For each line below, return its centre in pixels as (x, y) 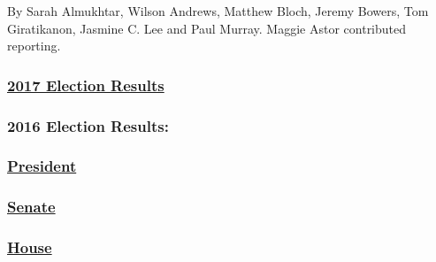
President (42, 166)
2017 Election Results (86, 85)
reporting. (34, 46)
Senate (31, 207)
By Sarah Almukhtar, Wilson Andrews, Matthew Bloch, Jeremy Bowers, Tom (218, 11)
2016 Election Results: (88, 125)
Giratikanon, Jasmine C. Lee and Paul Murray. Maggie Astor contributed (207, 28)
